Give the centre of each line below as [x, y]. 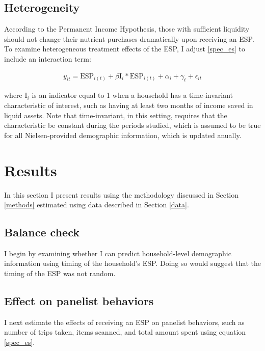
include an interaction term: [48, 58]
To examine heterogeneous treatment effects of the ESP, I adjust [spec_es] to [125, 49]
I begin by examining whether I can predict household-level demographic [118, 253]
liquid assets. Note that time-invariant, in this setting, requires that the [116, 115]
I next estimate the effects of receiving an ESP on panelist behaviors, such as [124, 322]
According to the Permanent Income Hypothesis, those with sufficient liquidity [127, 29]
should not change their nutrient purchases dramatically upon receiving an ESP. [129, 38]
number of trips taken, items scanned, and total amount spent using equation [125, 332]
